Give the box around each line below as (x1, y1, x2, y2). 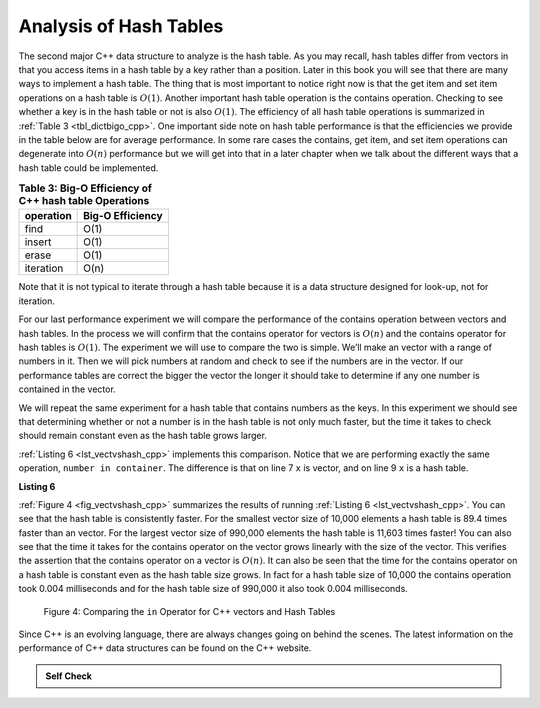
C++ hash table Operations (18, 194, 150, 208)
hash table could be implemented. (18, 161, 159, 174)
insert (24, 235, 52, 249)
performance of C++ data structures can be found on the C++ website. (18, 642, 312, 654)
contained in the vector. (18, 383, 117, 395)
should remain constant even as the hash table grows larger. (18, 430, 267, 442)
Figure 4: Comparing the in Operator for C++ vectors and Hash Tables (43, 605, 336, 617)
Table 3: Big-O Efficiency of (18, 181, 152, 195)
